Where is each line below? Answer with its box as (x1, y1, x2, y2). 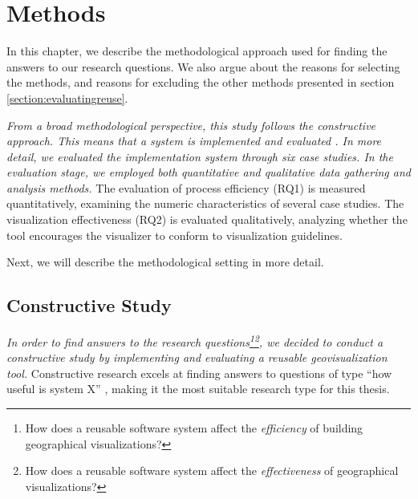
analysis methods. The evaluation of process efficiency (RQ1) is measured (6, 179, 366, 196)
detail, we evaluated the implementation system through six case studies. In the (6, 148, 393, 164)
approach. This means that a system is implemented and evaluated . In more (6, 132, 382, 149)
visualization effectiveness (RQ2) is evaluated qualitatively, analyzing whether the (6, 211, 408, 228)
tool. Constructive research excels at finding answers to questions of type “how (6, 364, 392, 381)
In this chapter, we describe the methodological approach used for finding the (6, 43, 388, 59)
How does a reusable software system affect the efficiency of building (25, 420, 363, 436)
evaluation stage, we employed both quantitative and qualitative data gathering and (6, 164, 411, 181)
